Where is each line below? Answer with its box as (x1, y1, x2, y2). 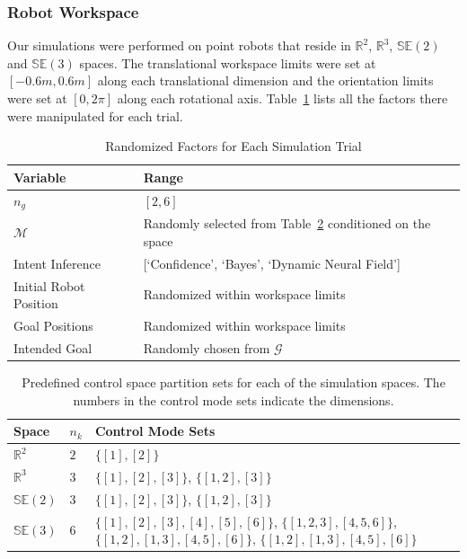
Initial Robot (13, 276, 85, 295)
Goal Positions (13, 316, 93, 335)
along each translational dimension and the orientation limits (97, 71, 434, 90)
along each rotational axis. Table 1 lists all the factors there (117, 89, 448, 107)
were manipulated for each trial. (7, 106, 183, 125)
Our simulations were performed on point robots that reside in (7, 36, 351, 55)
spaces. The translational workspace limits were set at (79, 53, 376, 72)
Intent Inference (13, 253, 101, 272)
